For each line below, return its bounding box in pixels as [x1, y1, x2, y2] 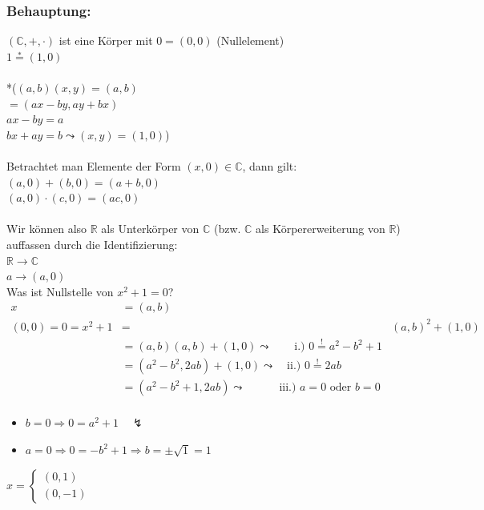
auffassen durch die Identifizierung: [6, 235, 178, 252]
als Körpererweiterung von [256, 220, 385, 237]
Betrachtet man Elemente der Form [6, 157, 181, 174]
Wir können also [6, 220, 87, 237]
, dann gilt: [242, 157, 297, 174]
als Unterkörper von [101, 220, 200, 237]
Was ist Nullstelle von [6, 283, 114, 299]
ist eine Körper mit [58, 32, 153, 49]
